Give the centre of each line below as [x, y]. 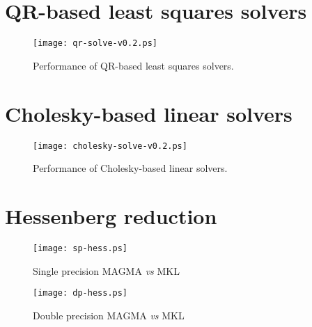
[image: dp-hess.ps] [80, 293]
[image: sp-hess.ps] [80, 248]
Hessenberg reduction [111, 215]
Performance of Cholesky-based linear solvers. [130, 168]
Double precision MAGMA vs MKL [109, 315]
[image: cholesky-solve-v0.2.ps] [110, 146]
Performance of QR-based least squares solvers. [133, 65]
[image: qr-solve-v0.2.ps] [95, 43]
